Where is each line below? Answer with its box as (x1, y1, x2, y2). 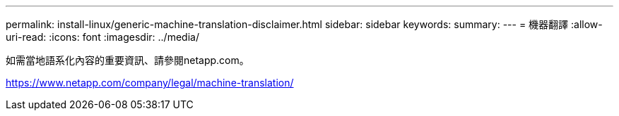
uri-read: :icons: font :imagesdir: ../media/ (6, 31, 199, 43)
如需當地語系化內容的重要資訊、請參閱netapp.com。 (6, 54, 249, 66)
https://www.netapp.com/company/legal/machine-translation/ (6, 77, 294, 89)
